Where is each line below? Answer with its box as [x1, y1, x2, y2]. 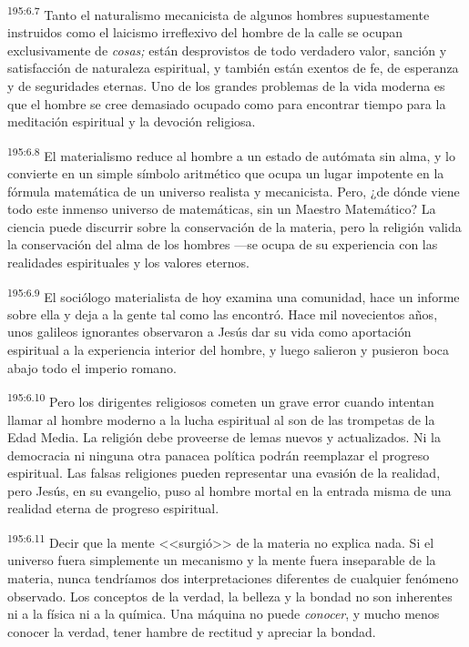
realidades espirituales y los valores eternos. [7, 253, 250, 272]
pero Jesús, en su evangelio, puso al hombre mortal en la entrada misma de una [7, 480, 452, 500]
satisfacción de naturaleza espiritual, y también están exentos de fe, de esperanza [7, 58, 459, 77]
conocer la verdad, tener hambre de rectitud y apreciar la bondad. [7, 622, 376, 641]
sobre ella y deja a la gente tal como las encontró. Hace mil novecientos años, [7, 304, 438, 323]
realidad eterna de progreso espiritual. [7, 499, 219, 518]
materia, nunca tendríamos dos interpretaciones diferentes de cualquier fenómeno [7, 568, 459, 587]
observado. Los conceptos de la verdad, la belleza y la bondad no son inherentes [7, 586, 453, 605]
